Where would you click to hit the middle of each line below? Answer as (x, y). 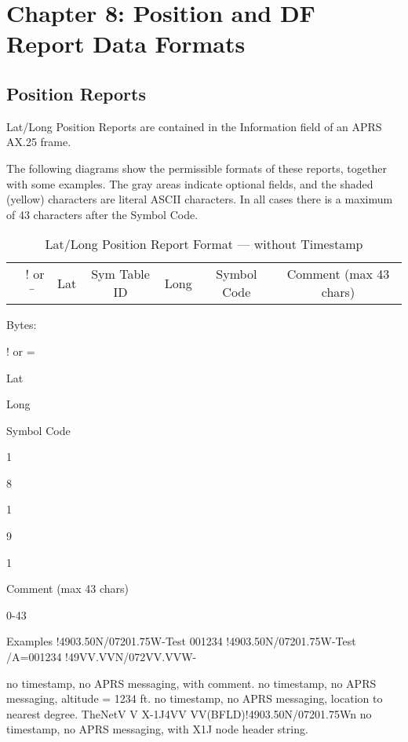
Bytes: (22, 325)
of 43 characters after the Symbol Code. (102, 214)
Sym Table (120, 274)
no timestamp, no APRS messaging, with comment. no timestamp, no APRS (191, 683)
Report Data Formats (126, 44)
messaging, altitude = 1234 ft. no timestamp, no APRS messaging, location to (195, 698)
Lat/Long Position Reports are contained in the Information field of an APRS (194, 126)
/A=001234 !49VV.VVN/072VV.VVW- (102, 657)
